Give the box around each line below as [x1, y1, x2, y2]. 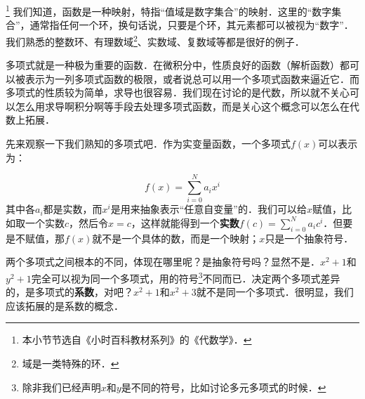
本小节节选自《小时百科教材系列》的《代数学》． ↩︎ [22, 332, 252, 347]
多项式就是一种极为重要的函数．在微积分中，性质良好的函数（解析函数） [6, 58, 340, 72]
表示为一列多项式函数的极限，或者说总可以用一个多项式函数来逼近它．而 [25, 71, 359, 86]
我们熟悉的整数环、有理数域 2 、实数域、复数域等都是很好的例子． [6, 32, 305, 48]
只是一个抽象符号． [265, 230, 354, 245]
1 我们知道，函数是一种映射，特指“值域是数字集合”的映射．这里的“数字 [6, 2, 332, 18]
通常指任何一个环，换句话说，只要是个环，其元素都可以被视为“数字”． [29, 18, 354, 32]
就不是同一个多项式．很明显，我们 [196, 284, 354, 299]
